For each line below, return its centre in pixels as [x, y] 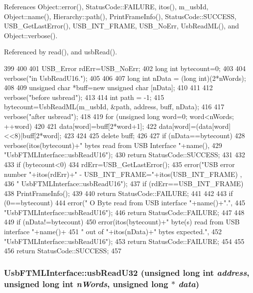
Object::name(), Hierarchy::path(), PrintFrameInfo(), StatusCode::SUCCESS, [120, 16]
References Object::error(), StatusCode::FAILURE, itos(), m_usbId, [106, 6]
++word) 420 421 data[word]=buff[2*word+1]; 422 [80, 126]
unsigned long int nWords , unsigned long [86, 283]
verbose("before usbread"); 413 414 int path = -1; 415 [84, 97]
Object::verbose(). [31, 35]
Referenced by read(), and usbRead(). [61, 52]
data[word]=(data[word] [195, 126]
